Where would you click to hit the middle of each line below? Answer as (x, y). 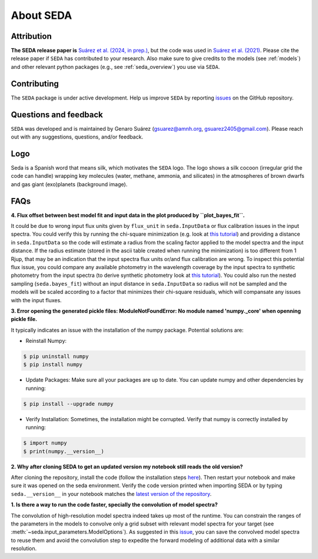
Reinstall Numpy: (46, 341)
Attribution (32, 36)
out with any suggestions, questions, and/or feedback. (77, 137)
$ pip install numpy (53, 365)
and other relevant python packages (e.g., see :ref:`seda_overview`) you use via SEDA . (115, 67)
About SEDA (42, 15)
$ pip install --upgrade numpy (69, 404)
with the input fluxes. (36, 300)
